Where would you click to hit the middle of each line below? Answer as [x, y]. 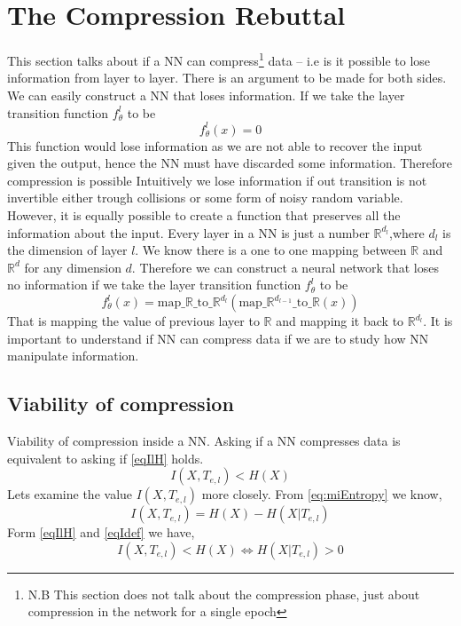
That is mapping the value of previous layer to [133, 321]
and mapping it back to [340, 321]
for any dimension [73, 267]
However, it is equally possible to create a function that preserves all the [204, 215]
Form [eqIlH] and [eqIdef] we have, [101, 532]
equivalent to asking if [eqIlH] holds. [105, 458]
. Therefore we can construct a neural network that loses [285, 267]
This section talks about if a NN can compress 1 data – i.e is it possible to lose [219, 59]
